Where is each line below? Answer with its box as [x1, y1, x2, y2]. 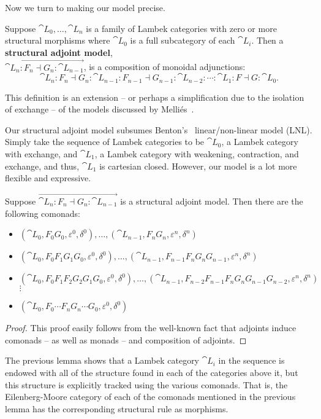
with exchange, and [5, 147, 78, 160]
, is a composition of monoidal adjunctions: [83, 60, 246, 73]
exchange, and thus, [5, 159, 80, 172]
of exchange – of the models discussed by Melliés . [5, 103, 194, 116]
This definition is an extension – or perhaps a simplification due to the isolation [5, 90, 304, 103]
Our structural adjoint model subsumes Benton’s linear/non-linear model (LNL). [5, 123, 312, 136]
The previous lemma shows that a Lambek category [5, 354, 200, 367]
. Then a [251, 34, 284, 47]
